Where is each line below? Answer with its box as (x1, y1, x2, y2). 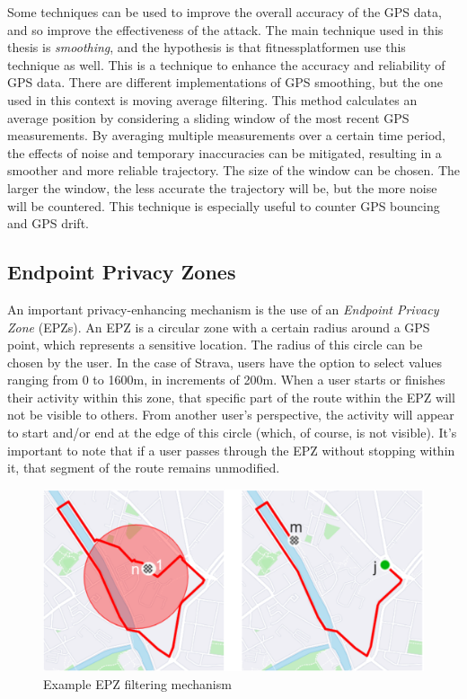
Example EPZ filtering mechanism (43, 674, 232, 693)
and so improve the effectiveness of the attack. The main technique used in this (7, 20, 444, 39)
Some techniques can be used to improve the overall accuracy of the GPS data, (7, 3, 442, 21)
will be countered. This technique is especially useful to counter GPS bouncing (7, 196, 440, 215)
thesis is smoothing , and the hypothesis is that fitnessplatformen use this (7, 38, 406, 57)
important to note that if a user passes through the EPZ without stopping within (7, 440, 455, 459)
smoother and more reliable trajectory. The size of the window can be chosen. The (7, 161, 460, 180)
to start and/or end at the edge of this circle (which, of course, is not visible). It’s (7, 423, 457, 442)
